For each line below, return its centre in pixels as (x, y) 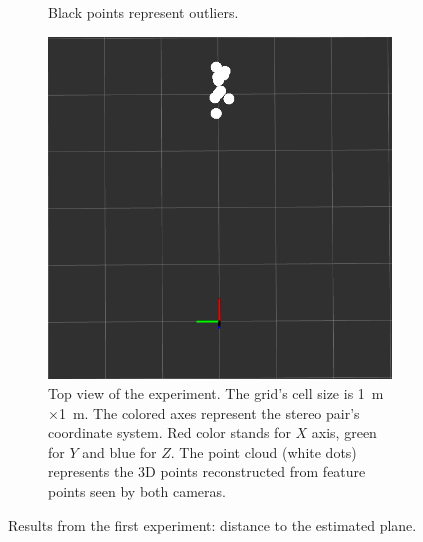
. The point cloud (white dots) (263, 451)
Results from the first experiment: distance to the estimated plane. (212, 524)
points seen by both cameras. (137, 491)
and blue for (119, 451)
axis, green (344, 432)
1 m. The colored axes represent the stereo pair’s (209, 412)
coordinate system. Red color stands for (169, 432)
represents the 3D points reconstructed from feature (207, 471)
